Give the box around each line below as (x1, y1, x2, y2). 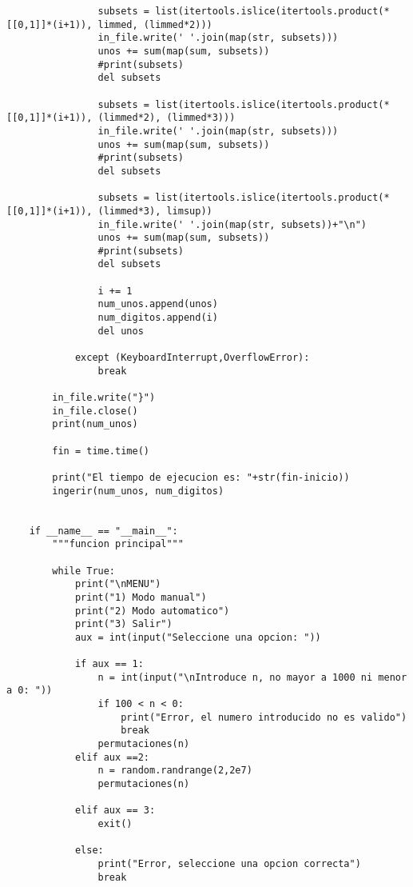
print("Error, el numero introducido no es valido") (121, 711, 407, 723)
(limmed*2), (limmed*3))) (97, 112, 236, 124)
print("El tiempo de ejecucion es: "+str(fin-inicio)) (52, 471, 350, 483)
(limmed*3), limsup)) (97, 205, 212, 217)
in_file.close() (52, 405, 138, 417)
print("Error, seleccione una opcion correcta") (97, 858, 361, 869)
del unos (97, 325, 144, 337)
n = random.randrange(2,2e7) (97, 765, 252, 777)
